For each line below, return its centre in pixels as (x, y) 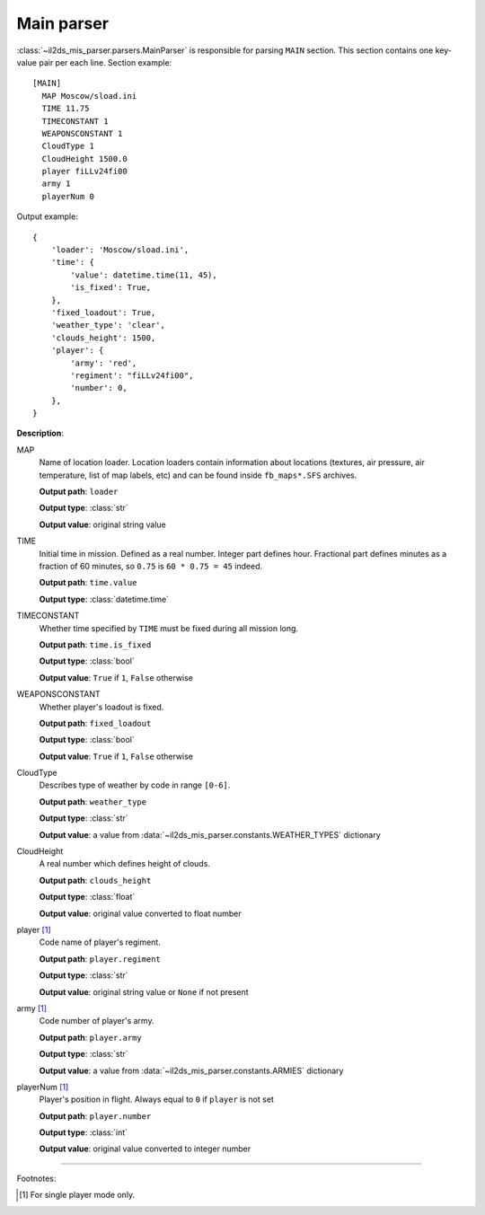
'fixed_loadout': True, (103, 313)
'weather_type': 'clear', (108, 325)
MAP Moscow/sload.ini (89, 96)
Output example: (47, 216)
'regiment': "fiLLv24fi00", (132, 375)
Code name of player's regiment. (100, 942)
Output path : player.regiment (100, 959)
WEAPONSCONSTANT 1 (82, 133)
